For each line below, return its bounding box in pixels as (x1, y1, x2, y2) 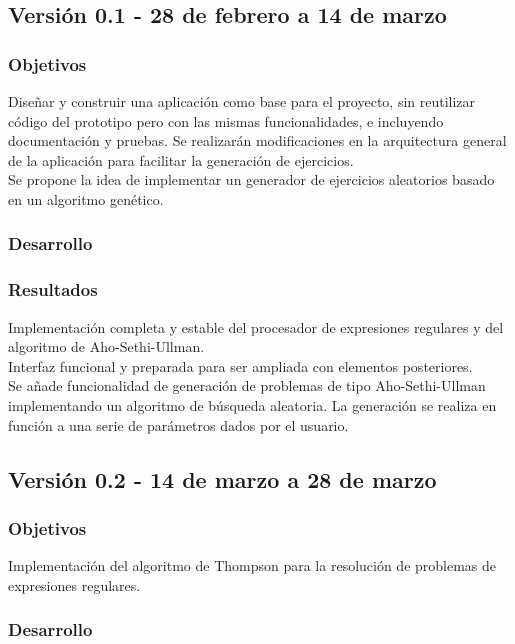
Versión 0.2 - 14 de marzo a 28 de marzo (8, 463, 437, 494)
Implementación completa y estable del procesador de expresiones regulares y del (8, 316, 504, 337)
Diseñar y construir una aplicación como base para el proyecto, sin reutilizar (8, 91, 476, 111)
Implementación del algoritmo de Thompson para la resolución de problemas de (8, 555, 497, 576)
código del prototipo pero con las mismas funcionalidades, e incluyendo (8, 110, 444, 131)
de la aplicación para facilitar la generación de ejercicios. (8, 149, 354, 170)
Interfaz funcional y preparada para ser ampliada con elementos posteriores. (8, 355, 473, 376)
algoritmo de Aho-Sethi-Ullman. (8, 336, 205, 357)
